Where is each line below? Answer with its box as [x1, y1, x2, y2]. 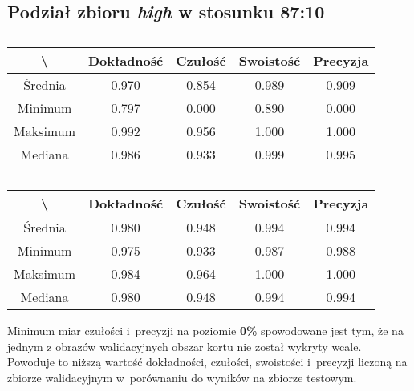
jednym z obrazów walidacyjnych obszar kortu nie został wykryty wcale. [7, 337, 362, 354]
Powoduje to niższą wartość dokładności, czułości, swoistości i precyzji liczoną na [7, 353, 408, 370]
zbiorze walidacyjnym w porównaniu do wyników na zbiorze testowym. [7, 369, 357, 385]
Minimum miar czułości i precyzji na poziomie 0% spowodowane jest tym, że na [7, 322, 404, 339]
